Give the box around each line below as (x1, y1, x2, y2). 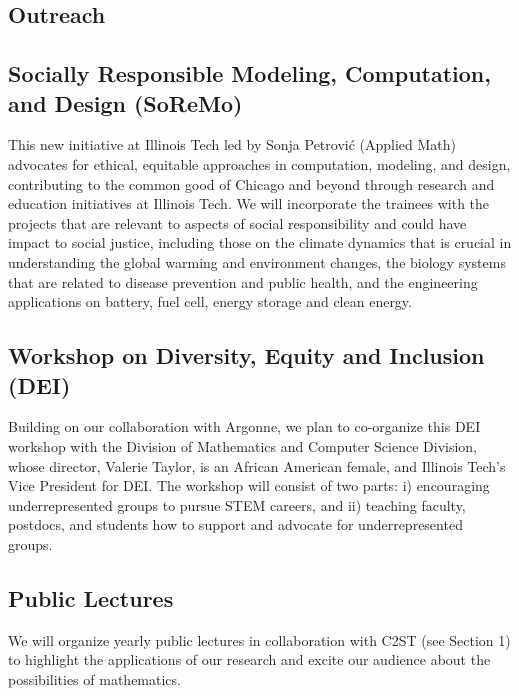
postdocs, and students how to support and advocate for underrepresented (8, 514, 463, 535)
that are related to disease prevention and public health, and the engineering (8, 271, 478, 292)
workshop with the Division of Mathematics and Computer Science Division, (8, 435, 478, 456)
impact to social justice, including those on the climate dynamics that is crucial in (8, 232, 512, 253)
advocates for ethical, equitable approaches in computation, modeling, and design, (8, 153, 511, 174)
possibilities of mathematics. (8, 668, 181, 689)
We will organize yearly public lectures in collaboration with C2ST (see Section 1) (8, 629, 511, 650)
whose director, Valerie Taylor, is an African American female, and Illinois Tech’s (8, 455, 506, 476)
